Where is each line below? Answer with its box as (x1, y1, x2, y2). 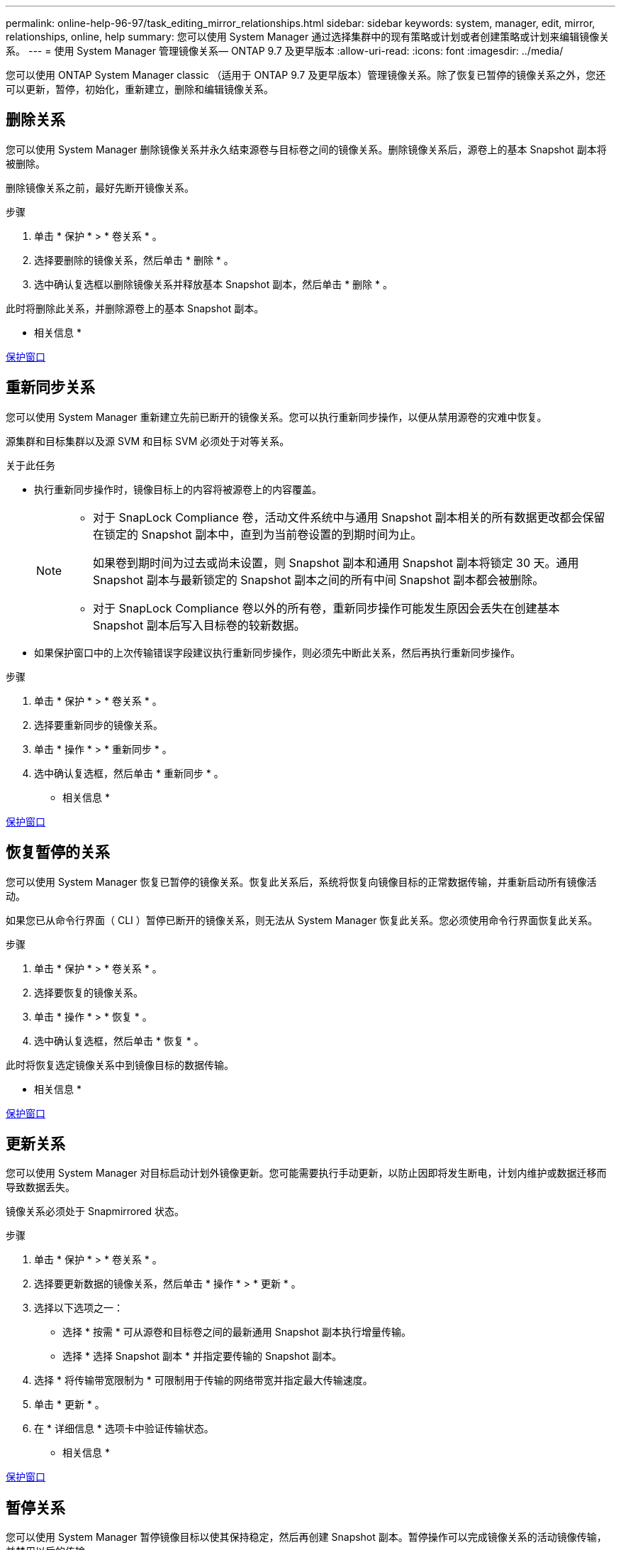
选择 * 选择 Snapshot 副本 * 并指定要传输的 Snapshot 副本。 (62, 1350, 342, 1363)
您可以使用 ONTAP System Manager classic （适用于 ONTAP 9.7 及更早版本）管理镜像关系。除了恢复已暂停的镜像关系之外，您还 (6, 69, 606, 81)
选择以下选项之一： (34, 1302, 123, 1314)
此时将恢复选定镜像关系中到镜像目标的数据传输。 (6, 1058, 234, 1071)
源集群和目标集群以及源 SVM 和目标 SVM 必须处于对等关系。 (6, 434, 290, 447)
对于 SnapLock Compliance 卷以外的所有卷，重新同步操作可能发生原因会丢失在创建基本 (93, 600, 560, 615)
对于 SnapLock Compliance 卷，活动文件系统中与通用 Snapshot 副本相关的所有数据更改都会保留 (93, 510, 605, 524)
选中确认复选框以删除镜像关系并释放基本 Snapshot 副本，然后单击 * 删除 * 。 (34, 277, 393, 290)
